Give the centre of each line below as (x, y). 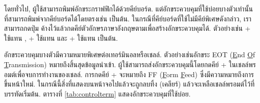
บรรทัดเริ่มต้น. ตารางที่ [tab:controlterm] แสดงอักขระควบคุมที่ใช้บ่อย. (97, 93)
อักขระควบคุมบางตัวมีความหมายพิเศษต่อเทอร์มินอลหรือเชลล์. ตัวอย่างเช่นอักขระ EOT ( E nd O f (129, 54)
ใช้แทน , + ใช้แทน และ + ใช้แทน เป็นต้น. (61, 38)
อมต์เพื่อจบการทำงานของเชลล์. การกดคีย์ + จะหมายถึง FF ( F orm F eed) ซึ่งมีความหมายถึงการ (129, 74)
